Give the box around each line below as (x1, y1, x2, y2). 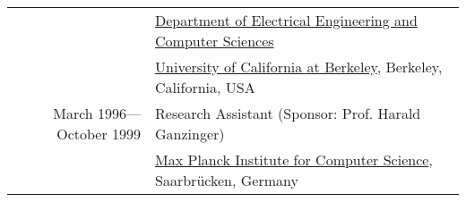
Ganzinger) (155, 123, 225, 144)
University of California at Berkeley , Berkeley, (155, 56, 443, 77)
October (56, 123, 108, 144)
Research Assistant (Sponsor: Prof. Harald (155, 103, 421, 123)
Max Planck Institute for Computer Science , (155, 149, 433, 170)
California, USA (155, 77, 255, 97)
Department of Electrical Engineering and (155, 10, 418, 30)
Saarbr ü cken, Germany (155, 170, 298, 190)
